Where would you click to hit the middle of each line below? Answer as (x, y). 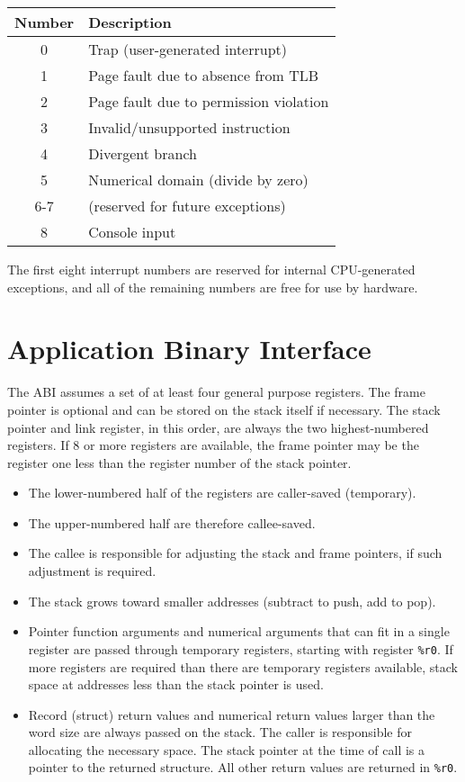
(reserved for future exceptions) (187, 206)
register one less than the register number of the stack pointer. (179, 462)
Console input (132, 232)
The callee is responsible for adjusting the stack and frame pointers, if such (235, 553)
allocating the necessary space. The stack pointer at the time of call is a (227, 749)
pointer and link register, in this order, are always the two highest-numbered (218, 427)
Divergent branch (143, 153)
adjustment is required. (92, 571)
